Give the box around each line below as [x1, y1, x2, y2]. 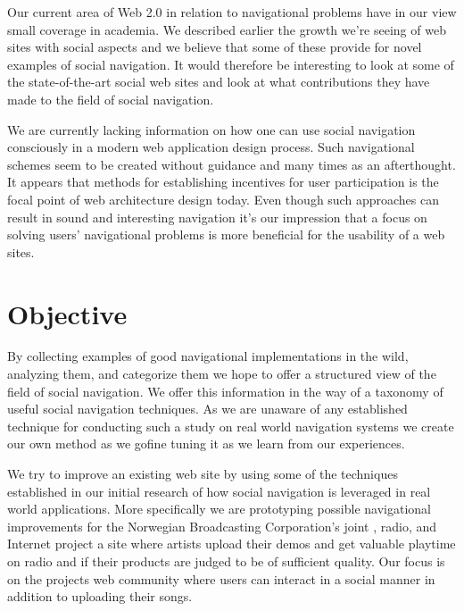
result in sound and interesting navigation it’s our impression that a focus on [7, 207, 427, 226]
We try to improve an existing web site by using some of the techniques [7, 465, 398, 482]
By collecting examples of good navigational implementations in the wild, [7, 347, 409, 365]
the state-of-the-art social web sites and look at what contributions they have [7, 72, 430, 91]
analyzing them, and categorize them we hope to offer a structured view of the [7, 364, 436, 383]
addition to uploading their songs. [7, 587, 193, 606]
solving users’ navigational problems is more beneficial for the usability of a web [7, 225, 445, 244]
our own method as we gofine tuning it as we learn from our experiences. [7, 434, 405, 453]
